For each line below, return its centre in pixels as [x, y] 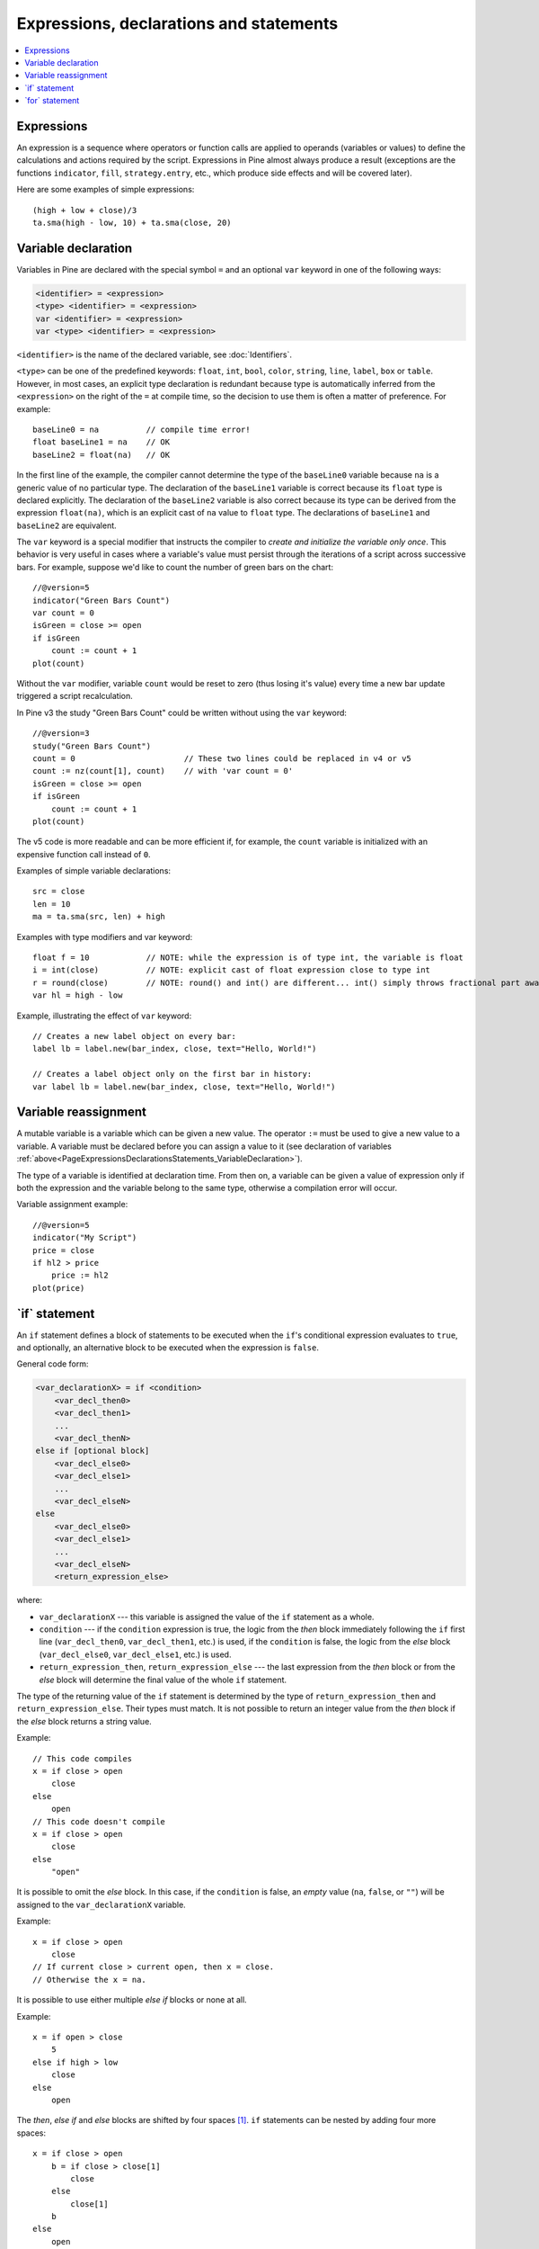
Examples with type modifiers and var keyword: [105, 936]
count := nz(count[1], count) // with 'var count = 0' [163, 771]
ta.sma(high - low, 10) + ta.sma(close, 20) [133, 222]
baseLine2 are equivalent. [66, 525]
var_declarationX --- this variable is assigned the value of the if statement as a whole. [207, 1617]
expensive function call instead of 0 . [84, 854]
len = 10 [52, 904]
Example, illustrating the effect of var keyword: [104, 1016]
